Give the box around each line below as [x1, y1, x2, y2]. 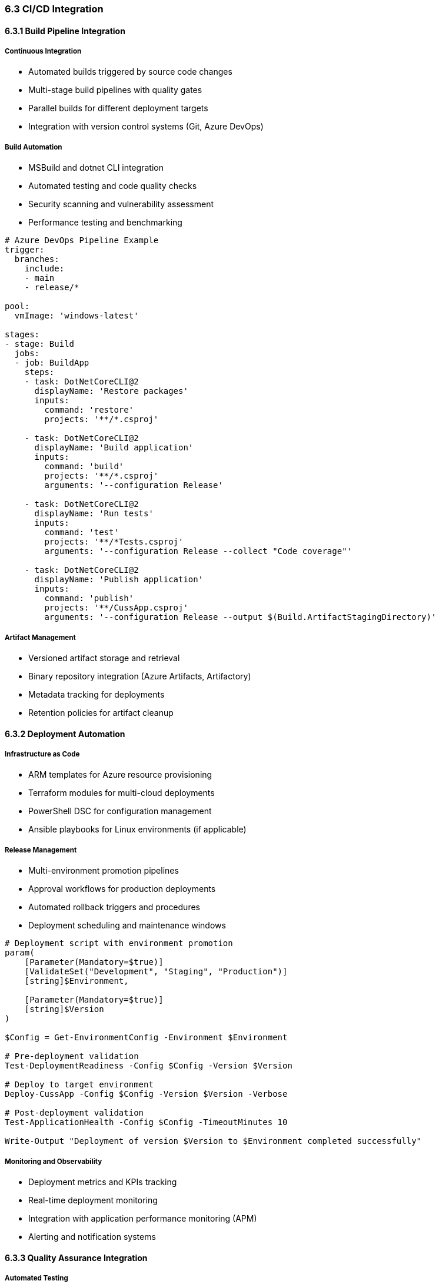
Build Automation [5, 142, 62, 151]
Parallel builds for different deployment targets [28, 103, 208, 114]
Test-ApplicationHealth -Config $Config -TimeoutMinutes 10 [5, 1117, 288, 1127]
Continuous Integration [5, 47, 82, 55]
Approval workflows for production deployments [28, 884, 216, 894]
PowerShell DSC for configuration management [28, 806, 212, 817]
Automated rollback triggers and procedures [28, 902, 200, 913]
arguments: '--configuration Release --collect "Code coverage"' [44, 546, 352, 556]
